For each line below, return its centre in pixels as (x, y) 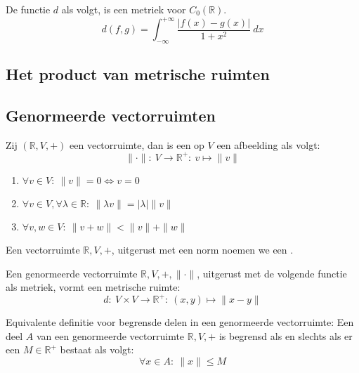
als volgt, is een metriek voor (124, 9)
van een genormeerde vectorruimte (110, 335)
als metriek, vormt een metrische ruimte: (93, 287)
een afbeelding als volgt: (268, 144)
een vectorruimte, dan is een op (137, 144)
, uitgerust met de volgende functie (272, 273)
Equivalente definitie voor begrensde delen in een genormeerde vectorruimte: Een (180, 322)
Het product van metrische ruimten (138, 74)
